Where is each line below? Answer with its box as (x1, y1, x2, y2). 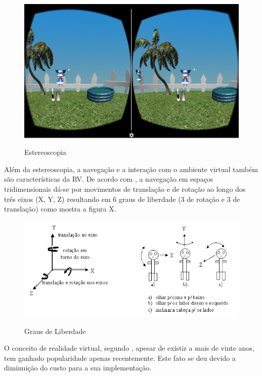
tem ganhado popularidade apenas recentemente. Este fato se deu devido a (4, 352, 236, 363)
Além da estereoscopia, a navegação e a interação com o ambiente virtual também (4, 163, 258, 174)
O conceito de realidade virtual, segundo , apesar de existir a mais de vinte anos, (4, 343, 254, 353)
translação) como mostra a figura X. (4, 203, 116, 214)
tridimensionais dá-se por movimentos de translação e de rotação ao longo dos (4, 184, 246, 194)
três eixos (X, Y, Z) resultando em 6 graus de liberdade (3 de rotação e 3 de (4, 193, 240, 204)
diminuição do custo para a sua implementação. (4, 362, 152, 373)
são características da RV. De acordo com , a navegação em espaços (4, 174, 213, 184)
